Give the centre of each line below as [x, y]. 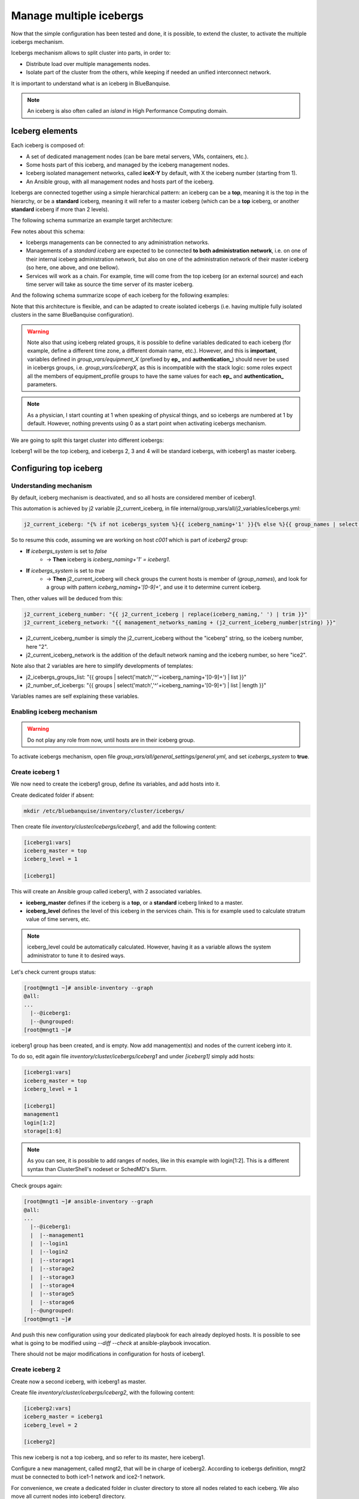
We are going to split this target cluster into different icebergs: [87, 440]
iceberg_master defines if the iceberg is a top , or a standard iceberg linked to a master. [135, 902]
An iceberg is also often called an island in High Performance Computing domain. [127, 111]
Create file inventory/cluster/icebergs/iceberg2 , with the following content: [103, 1392]
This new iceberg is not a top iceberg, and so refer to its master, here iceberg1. [108, 1458]
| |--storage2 [52, 1269]
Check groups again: [37, 1186]
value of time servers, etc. [58, 919]
